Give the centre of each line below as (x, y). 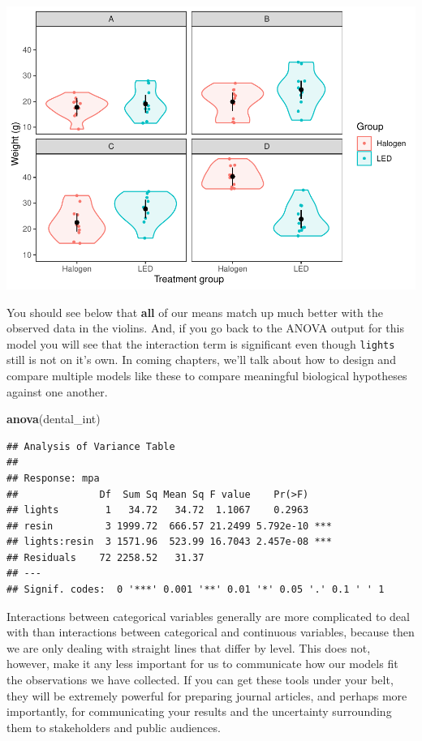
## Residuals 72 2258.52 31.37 (105, 557)
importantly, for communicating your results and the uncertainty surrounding (199, 711)
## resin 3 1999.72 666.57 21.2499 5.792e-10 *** (169, 526)
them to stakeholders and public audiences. (114, 727)
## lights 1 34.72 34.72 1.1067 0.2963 (158, 510)
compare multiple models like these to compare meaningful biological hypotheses (207, 375)
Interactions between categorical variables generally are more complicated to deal (208, 616)
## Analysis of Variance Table (91, 446)
